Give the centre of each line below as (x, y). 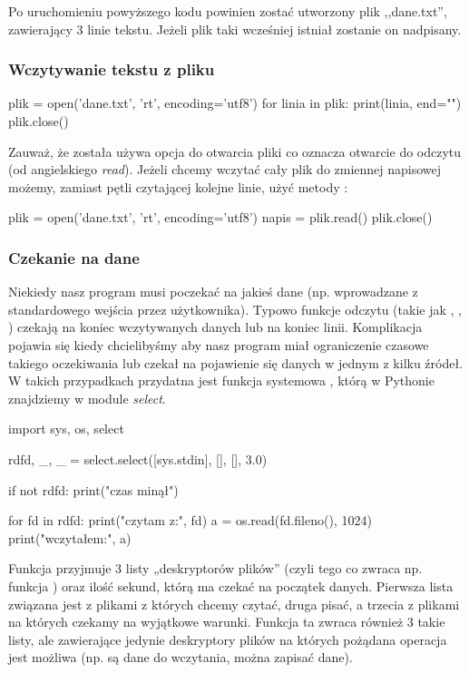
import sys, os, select (66, 429)
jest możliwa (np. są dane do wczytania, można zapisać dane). (181, 657)
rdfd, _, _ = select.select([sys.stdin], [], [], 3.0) (138, 458)
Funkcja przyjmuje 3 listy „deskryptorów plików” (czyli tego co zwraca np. (215, 568)
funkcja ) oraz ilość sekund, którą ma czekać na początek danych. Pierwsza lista (231, 585)
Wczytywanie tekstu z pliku (112, 69)
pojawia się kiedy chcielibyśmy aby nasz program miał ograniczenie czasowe (219, 344)
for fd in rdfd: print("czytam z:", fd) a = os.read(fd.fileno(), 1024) (190, 520)
